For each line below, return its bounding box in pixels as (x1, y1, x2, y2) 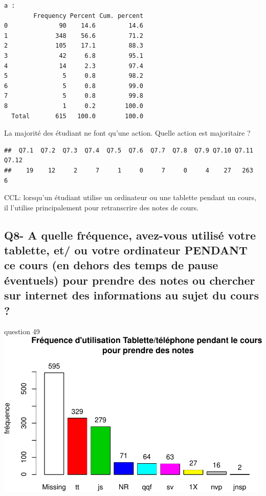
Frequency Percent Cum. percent (33, 12, 144, 19)
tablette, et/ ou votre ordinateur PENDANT (4, 242, 248, 258)
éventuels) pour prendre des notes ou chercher (4, 272, 255, 288)
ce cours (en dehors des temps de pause (4, 257, 218, 273)
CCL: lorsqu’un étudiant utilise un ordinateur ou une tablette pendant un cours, (4, 192, 256, 203)
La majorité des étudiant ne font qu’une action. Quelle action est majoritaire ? (4, 127, 251, 138)
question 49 (4, 326, 40, 337)
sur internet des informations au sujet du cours (4, 287, 259, 303)
